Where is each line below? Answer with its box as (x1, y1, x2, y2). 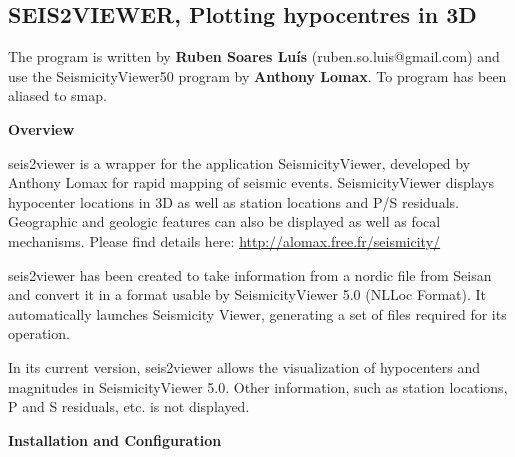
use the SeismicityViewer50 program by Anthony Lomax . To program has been (8, 65, 507, 86)
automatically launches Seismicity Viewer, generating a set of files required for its (8, 303, 507, 324)
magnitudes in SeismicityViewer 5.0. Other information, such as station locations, (8, 376, 508, 397)
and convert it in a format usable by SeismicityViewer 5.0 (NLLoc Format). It (8, 284, 487, 305)
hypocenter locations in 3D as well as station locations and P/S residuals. (8, 191, 459, 212)
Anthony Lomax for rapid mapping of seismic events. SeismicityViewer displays (8, 172, 495, 193)
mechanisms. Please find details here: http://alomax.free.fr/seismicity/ (8, 230, 441, 251)
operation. (8, 323, 70, 344)
